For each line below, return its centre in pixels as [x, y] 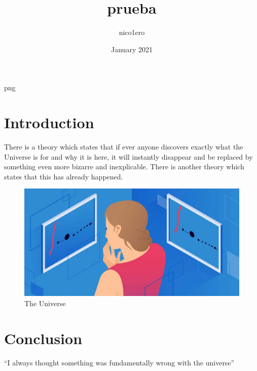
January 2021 [132, 49]
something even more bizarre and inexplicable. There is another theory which [124, 166]
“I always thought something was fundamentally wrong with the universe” [119, 362]
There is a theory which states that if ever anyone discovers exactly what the [124, 147]
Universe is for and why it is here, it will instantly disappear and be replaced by [128, 156]
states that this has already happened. [64, 176]
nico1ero [132, 32]
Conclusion [43, 338]
